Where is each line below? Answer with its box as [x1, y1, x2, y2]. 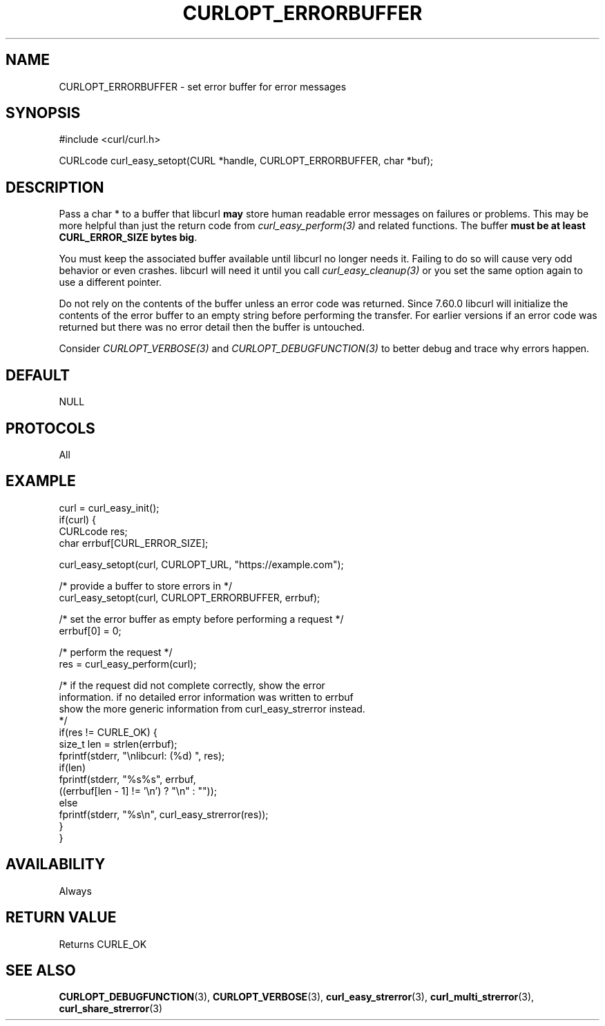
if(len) [59, 761, 86, 773]
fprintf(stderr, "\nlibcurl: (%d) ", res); [59, 749, 225, 762]
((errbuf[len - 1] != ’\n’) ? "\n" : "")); [59, 784, 218, 797]
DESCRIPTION [6, 178, 104, 196]
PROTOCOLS [6, 419, 95, 437]
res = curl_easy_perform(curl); [59, 657, 197, 670]
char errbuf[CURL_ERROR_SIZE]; [59, 536, 209, 549]
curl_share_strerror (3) [59, 1003, 163, 1015]
